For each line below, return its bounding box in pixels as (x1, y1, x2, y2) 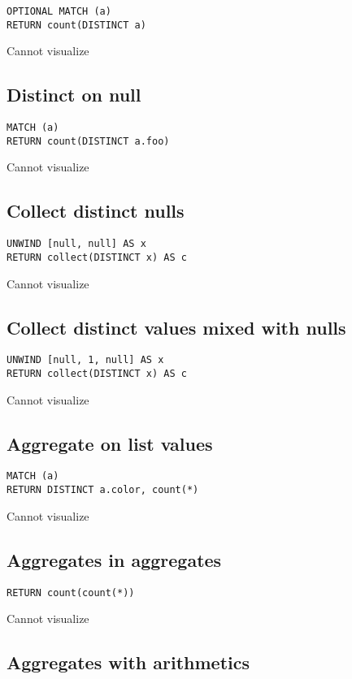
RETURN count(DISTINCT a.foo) (7, 135, 170, 147)
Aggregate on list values (7, 430, 213, 456)
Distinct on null (7, 82, 141, 107)
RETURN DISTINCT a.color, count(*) (7, 484, 199, 496)
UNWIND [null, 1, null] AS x (7, 354, 164, 366)
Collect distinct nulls (7, 198, 185, 223)
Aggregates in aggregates (7, 547, 222, 572)
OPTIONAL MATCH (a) (7, 6, 111, 17)
